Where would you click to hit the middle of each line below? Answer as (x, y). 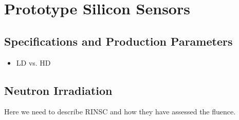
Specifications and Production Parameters (118, 41)
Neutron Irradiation (58, 90)
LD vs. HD (33, 62)
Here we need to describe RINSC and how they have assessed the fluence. (120, 112)
